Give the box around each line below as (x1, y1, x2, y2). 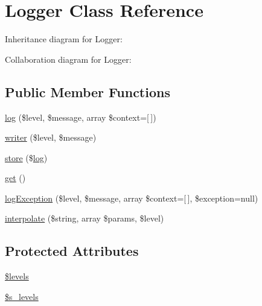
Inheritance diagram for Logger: (5, 33, 123, 45)
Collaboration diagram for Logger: (5, 53, 132, 65)
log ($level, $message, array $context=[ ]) (5, 110, 156, 123)
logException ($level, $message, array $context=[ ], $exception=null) (5, 191, 258, 204)
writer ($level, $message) (5, 131, 97, 144)
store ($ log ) (5, 151, 48, 164)
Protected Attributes (5, 241, 139, 260)
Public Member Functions (5, 82, 170, 101)
